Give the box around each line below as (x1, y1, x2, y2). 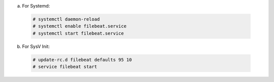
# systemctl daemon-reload (32, 16, 100, 22)
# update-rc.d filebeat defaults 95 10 (32, 57, 132, 62)
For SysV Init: (22, 43, 50, 49)
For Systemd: (22, 3, 50, 9)
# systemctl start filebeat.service (32, 30, 124, 36)
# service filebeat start (32, 64, 97, 70)
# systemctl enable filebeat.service (32, 23, 127, 29)
